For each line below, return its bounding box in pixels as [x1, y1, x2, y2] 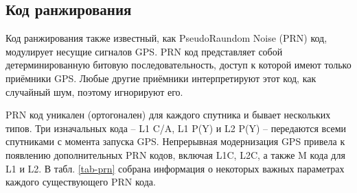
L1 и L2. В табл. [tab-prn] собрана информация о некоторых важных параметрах [5, 161, 345, 175]
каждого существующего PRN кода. [5, 175, 156, 189]
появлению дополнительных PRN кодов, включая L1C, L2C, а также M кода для [5, 147, 345, 162]
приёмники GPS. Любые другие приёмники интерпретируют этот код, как [5, 70, 316, 85]
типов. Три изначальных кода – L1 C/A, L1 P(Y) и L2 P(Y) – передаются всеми [5, 120, 347, 135]
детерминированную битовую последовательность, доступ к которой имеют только [5, 57, 352, 72]
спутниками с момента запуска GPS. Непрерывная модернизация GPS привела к [5, 134, 345, 149]
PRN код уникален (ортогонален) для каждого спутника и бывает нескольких [5, 107, 331, 122]
